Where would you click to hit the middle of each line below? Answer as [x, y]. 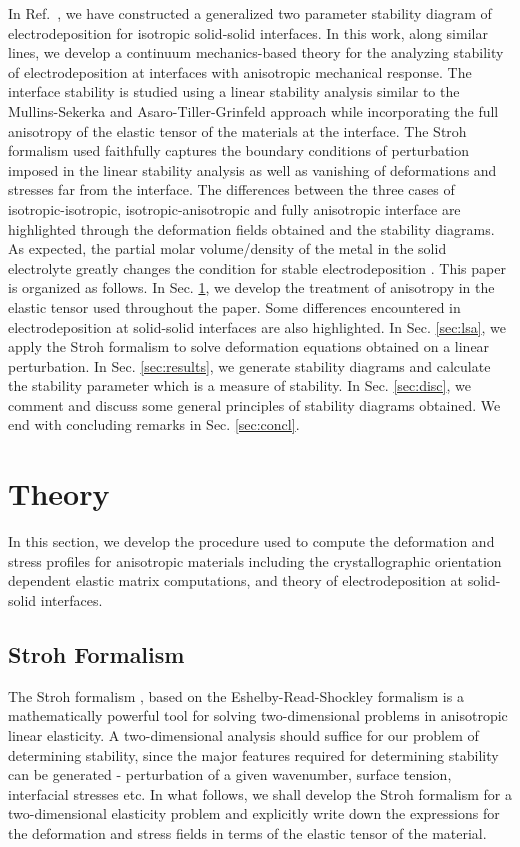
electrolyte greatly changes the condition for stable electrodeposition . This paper [257, 267]
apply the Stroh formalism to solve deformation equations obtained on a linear [249, 346]
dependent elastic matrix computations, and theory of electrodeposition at [235, 580]
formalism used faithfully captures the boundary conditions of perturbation [239, 150]
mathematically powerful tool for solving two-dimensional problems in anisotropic [258, 715]
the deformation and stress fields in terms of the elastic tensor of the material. [247, 832]
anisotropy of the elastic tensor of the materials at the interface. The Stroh [237, 130]
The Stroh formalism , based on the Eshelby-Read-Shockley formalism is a [236, 695]
